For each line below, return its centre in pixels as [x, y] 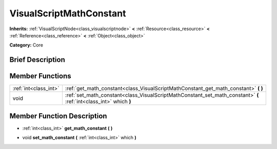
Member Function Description [58, 116]
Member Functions [40, 76]
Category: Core [26, 45]
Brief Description [37, 60]
